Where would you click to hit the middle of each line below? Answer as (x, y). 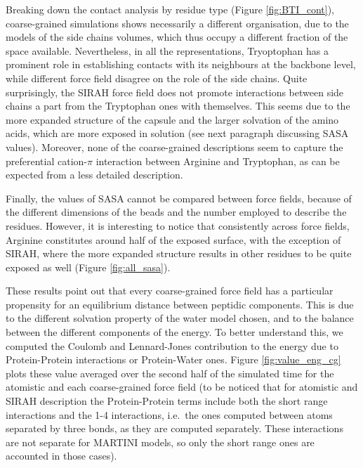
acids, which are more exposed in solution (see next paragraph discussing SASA (177, 133)
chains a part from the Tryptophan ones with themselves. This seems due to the (178, 106)
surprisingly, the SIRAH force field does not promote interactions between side (175, 92)
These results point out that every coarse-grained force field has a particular (170, 291)
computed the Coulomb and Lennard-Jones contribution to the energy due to (172, 345)
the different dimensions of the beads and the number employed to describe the (176, 212)
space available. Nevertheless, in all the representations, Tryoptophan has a (167, 50)
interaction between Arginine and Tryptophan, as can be (218, 161)
